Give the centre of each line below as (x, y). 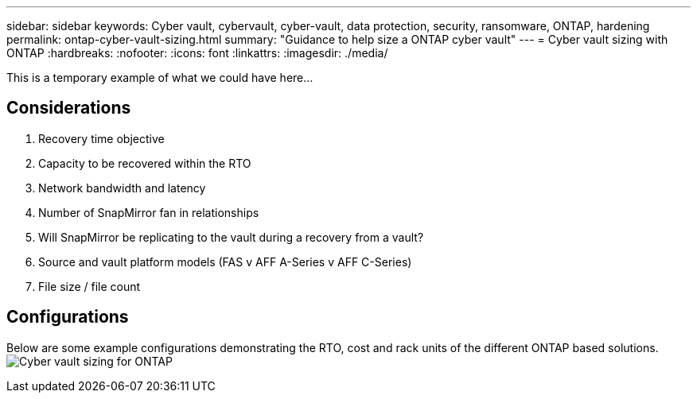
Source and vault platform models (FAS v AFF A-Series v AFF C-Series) (225, 261)
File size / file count (90, 286)
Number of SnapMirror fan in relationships (149, 212)
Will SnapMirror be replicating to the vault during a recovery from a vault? (231, 237)
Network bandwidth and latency (122, 188)
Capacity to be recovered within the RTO (145, 163)
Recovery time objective (101, 138)
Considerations (69, 108)
